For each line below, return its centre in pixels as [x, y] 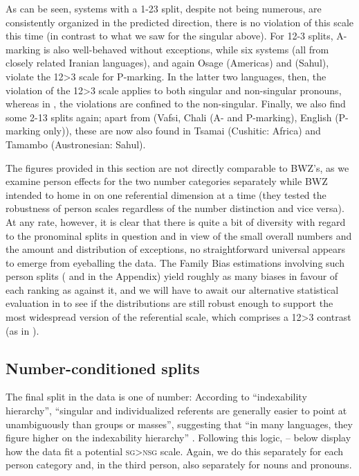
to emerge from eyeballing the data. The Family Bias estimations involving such [175, 262]
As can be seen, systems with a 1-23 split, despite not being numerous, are [164, 8]
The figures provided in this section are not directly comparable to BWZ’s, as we [177, 167]
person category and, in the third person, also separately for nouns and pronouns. [179, 465]
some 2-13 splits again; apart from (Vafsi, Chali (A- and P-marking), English [169, 117]
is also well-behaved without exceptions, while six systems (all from [186, 49]
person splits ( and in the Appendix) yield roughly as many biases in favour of [172, 276]
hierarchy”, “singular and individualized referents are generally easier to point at [176, 411]
